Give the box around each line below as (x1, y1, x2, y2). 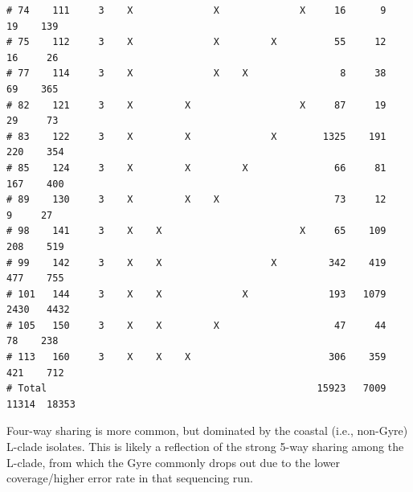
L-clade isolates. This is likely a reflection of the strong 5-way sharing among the (6, 438, 404, 455)
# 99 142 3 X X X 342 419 (6, 256, 386, 269)
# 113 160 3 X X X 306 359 (6, 351, 386, 363)
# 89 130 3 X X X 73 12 (6, 194, 386, 206)
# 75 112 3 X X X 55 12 (6, 36, 386, 48)
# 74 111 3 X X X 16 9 (6, 5, 386, 16)
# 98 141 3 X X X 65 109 (6, 225, 386, 237)
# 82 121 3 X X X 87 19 (6, 99, 386, 111)
